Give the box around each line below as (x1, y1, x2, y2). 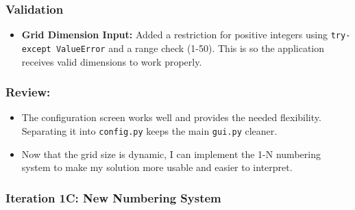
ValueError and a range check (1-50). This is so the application (56, 40, 325, 55)
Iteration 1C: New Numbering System (5, 189, 221, 206)
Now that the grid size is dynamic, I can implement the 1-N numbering (21, 146, 321, 161)
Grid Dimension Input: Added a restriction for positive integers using (21, 27, 328, 42)
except (21, 44, 51, 54)
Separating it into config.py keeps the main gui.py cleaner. (21, 123, 278, 137)
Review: (5, 83, 51, 101)
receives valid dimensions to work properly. (21, 54, 202, 68)
